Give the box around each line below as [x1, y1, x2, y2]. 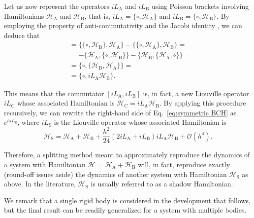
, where [17, 117, 39, 127]
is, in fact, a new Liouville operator [143, 88, 249, 98]
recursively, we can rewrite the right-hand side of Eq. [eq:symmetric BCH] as [4, 107, 237, 117]
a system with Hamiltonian [4, 159, 86, 170]
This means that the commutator [4, 88, 104, 98]
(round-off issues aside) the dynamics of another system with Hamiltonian [4, 169, 227, 179]
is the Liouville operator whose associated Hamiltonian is [54, 117, 226, 127]
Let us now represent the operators [4, 1, 110, 11]
